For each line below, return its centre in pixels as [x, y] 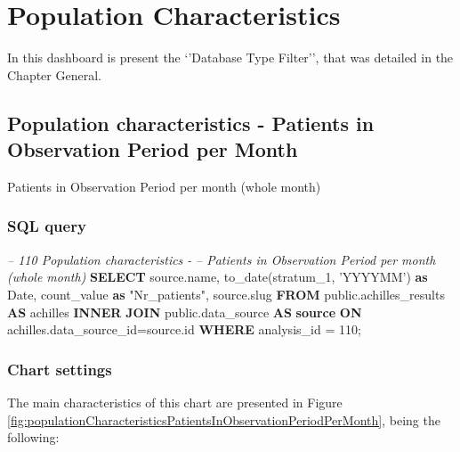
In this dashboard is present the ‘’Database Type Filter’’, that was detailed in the [230, 58]
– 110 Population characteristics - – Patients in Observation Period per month [222, 259]
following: [33, 437]
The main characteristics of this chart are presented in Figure [175, 402]
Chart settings [60, 369]
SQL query [47, 226]
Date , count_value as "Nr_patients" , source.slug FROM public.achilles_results [226, 294]
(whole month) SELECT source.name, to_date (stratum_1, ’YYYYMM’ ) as [218, 277]
